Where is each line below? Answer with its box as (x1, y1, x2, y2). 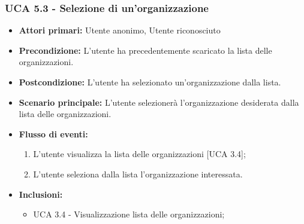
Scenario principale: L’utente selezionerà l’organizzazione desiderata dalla (19, 96, 299, 108)
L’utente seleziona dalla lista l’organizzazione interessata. (33, 167, 243, 180)
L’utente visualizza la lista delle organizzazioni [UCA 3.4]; (33, 148, 246, 160)
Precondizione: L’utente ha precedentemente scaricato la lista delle (19, 44, 272, 56)
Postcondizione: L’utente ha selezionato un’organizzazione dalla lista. (19, 76, 281, 88)
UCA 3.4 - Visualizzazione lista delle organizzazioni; (33, 208, 225, 220)
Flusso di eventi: (19, 127, 88, 140)
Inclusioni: (19, 188, 63, 200)
